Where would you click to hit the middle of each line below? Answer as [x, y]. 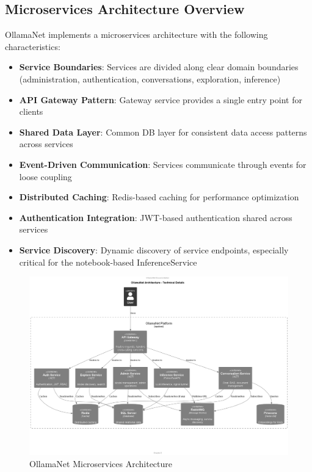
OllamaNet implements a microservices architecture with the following [136, 34]
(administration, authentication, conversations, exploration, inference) [150, 78]
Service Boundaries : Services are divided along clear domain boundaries [159, 67]
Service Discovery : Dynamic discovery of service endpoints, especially [154, 249]
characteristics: [33, 46]
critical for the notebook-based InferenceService [108, 262]
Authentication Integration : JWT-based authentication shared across [156, 217]
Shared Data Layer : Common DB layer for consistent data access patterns [163, 132]
